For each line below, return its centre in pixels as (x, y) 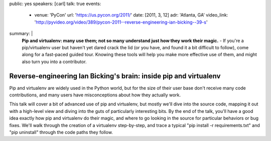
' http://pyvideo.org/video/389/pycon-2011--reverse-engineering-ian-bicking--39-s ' (121, 22)
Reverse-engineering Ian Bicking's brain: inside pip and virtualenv (115, 76)
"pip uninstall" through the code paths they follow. (61, 132)
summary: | (21, 34)
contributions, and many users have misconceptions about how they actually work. (95, 95)
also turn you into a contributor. (54, 61)
